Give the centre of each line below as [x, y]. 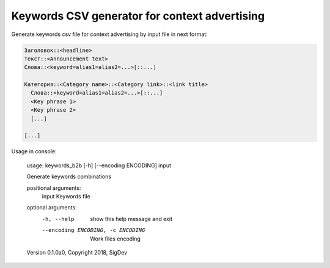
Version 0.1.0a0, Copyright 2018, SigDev [77, 252]
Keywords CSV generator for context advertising [138, 16]
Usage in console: [34, 151]
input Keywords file [66, 196]
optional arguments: [52, 208]
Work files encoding [115, 239]
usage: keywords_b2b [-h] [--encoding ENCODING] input [99, 165]
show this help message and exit [131, 219]
